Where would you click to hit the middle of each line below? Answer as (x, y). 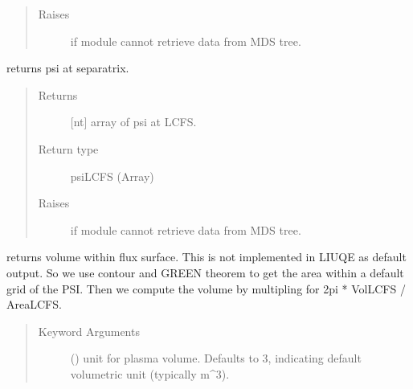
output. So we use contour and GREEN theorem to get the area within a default (205, 272)
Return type (68, 148)
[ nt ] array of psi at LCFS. (133, 122)
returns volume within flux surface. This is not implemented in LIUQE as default (206, 257)
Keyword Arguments (89, 331)
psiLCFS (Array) (112, 176)
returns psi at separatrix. (68, 68)
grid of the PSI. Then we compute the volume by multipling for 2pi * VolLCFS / (206, 288)
